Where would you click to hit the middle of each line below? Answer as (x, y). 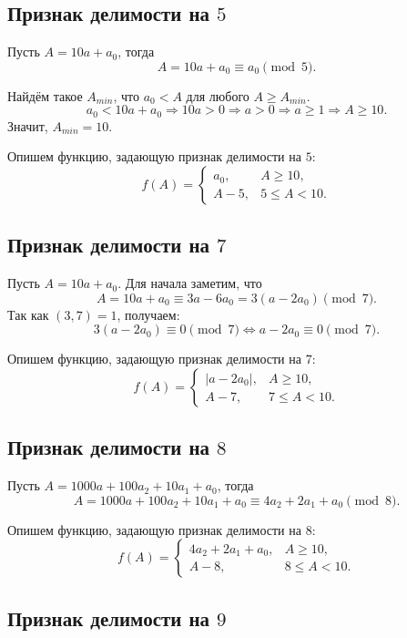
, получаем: (148, 314)
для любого (218, 95)
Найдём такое (45, 95)
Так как (28, 314)
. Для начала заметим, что (190, 283)
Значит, (28, 125)
